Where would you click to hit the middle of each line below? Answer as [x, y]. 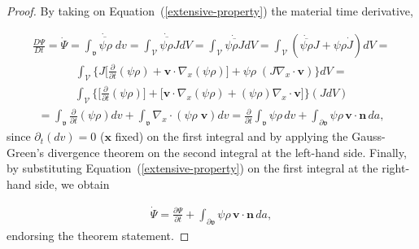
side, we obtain [72, 183]
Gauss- [369, 136]
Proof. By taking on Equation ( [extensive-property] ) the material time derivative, [210, 11]
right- [396, 168]
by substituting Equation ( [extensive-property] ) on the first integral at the [192, 168]
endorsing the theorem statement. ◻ [98, 235]
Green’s [26, 152]
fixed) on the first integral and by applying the [231, 136]
